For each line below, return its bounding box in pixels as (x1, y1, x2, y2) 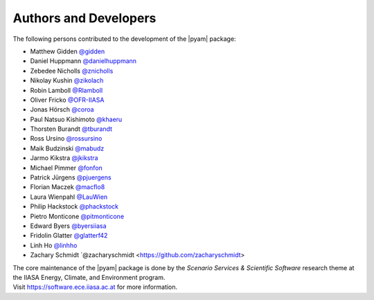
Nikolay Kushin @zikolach (30, 76, 104, 85)
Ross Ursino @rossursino (30, 134, 103, 143)
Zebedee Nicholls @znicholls (30, 67, 114, 75)
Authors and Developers (12, 10, 157, 26)
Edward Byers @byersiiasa (30, 222, 107, 230)
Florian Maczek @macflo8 (30, 183, 105, 191)
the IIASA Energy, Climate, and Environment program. (12, 273, 166, 281)
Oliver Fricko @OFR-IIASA (30, 96, 105, 104)
